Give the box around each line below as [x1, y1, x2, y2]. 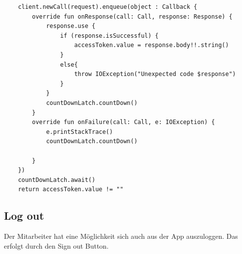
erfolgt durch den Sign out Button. [4, 240, 109, 251]
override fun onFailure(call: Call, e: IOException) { [32, 119, 215, 126]
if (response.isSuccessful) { [60, 32, 159, 39]
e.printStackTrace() [46, 128, 113, 135]
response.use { [46, 23, 96, 30]
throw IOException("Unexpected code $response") [74, 71, 236, 78]
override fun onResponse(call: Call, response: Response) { [32, 13, 233, 20]
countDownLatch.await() [18, 176, 96, 183]
